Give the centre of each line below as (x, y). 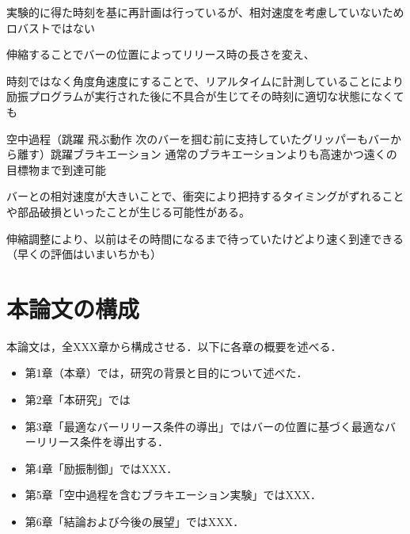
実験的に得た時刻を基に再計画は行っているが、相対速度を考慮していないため (205, 12)
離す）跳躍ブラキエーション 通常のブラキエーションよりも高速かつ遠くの (207, 154)
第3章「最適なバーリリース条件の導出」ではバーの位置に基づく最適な (205, 426)
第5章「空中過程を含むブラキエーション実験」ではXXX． (173, 495)
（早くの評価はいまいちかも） (84, 254)
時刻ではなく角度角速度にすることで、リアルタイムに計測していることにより (205, 80)
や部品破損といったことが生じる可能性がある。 (128, 211)
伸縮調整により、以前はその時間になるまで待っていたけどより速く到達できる (205, 238)
